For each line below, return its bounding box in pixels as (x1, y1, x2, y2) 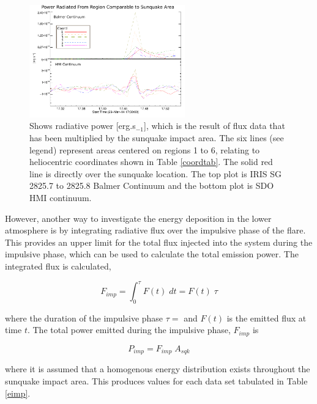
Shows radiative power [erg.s (29, 119, 136, 132)
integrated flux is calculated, (5, 259, 111, 272)
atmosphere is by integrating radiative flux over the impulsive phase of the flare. (5, 224, 306, 237)
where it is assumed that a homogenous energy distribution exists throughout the (5, 362, 310, 375)
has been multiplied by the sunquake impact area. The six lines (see (29, 131, 284, 144)
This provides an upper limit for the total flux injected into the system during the (5, 235, 313, 248)
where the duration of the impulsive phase (5, 311, 163, 324)
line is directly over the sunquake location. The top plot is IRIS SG (29, 167, 282, 180)
